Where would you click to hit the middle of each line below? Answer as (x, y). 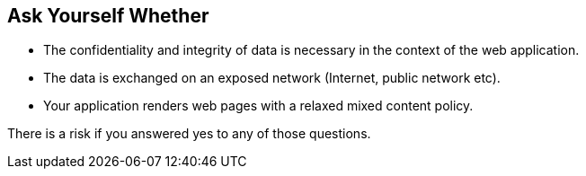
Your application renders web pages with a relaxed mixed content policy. (258, 106)
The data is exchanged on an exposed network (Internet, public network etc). (272, 78)
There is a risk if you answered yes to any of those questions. (189, 134)
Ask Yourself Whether (108, 16)
